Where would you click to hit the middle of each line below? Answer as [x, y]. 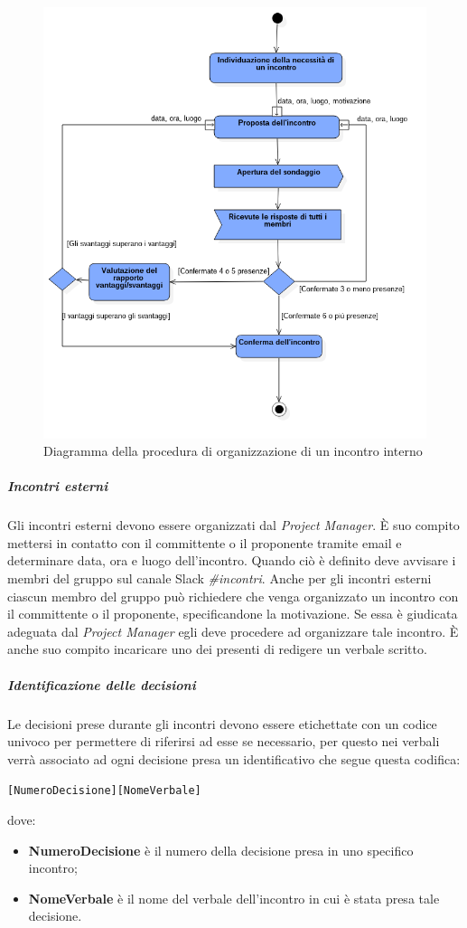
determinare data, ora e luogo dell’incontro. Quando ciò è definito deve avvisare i [232, 560]
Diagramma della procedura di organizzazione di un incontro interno [233, 451]
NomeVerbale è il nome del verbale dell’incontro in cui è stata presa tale [234, 898]
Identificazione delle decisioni [102, 684]
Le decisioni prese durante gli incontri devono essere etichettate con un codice [222, 723]
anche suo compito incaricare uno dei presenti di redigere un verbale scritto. [217, 649]
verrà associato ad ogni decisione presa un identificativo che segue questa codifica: [234, 758]
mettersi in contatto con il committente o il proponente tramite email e [205, 542]
